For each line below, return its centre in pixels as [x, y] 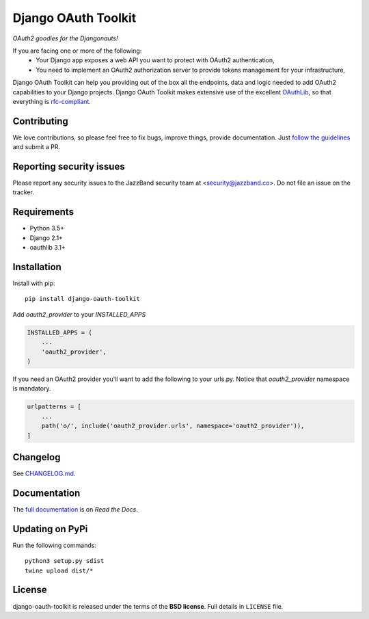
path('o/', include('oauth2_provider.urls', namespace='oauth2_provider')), [173, 426]
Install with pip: [34, 283]
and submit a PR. [37, 147]
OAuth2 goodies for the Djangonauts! [65, 38]
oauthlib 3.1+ [47, 248]
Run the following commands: [55, 545]
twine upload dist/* [59, 570]
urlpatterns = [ [54, 407]
